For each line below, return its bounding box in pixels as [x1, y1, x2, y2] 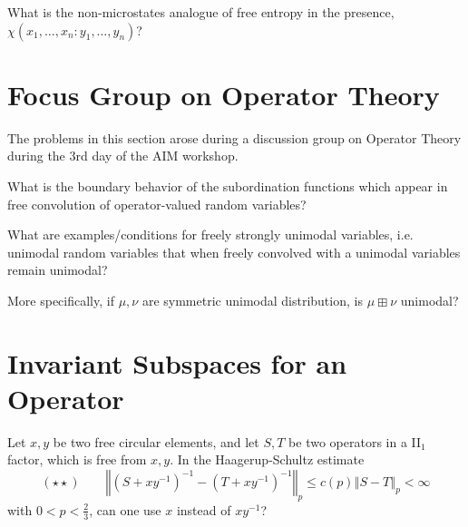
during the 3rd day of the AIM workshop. [7, 146, 239, 165]
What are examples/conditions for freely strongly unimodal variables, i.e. [7, 225, 414, 244]
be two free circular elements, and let [53, 432, 259, 451]
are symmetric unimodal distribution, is [141, 290, 363, 309]
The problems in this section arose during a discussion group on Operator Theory [7, 128, 462, 147]
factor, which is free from [7, 450, 147, 469]
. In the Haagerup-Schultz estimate [170, 450, 365, 469]
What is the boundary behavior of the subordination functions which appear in [7, 176, 448, 195]
